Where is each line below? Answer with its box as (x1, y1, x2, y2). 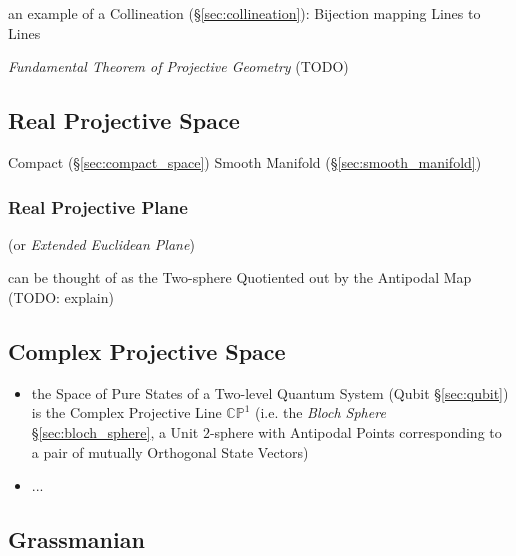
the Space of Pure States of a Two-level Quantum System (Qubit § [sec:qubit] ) (31, 382, 509, 403)
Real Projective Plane (8, 194, 188, 219)
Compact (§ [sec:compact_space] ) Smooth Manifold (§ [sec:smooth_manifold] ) (8, 151, 482, 172)
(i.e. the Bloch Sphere (254, 402, 386, 423)
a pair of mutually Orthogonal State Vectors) (31, 441, 309, 462)
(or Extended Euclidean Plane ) (8, 233, 195, 254)
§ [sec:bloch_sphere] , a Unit (31, 421, 199, 442)
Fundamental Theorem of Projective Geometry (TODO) (8, 56, 349, 77)
